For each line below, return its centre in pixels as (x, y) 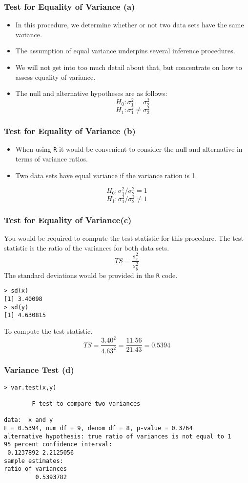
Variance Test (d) (39, 370)
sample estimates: (34, 461)
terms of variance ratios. (52, 159)
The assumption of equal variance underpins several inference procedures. (125, 51)
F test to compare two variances (86, 404)
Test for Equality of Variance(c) (68, 219)
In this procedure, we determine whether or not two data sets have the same (130, 25)
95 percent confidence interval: (58, 445)
